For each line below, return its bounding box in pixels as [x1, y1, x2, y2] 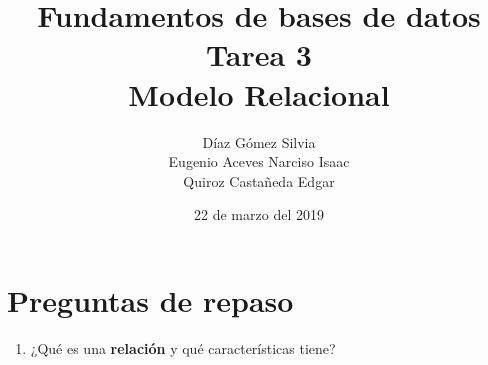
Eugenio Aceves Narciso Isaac [168, 151, 350, 172]
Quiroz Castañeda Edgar [183, 170, 335, 191]
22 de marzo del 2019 [194, 204, 324, 225]
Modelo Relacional [128, 73, 390, 114]
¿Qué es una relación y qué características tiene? [30, 337, 336, 358]
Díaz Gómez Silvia [202, 131, 316, 152]
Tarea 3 [206, 34, 312, 75]
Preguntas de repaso [7, 279, 294, 320]
